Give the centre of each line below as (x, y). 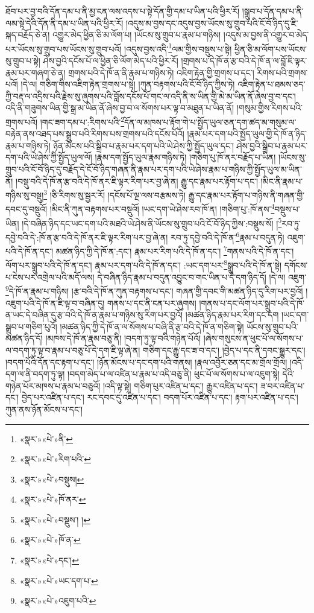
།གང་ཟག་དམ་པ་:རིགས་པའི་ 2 (82, 121)
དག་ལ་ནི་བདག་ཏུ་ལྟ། (35, 374)
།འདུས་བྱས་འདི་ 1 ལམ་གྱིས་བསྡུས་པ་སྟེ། (178, 48)
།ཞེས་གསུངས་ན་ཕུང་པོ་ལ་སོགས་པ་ (253, 338)
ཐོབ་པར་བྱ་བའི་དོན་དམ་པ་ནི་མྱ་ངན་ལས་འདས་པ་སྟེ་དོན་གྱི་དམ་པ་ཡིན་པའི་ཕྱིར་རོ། (123, 11)
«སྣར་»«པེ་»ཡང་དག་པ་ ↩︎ (59, 580)
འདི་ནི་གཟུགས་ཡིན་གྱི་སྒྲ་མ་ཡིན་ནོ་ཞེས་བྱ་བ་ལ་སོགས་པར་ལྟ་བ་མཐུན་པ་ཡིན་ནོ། (120, 108)
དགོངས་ (296, 265)
